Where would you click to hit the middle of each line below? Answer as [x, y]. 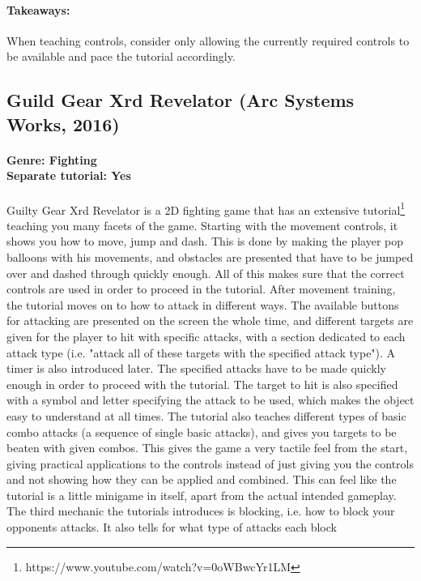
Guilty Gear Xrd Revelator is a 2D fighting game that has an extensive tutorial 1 [206, 208]
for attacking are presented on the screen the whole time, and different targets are [210, 320]
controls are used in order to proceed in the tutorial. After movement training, [201, 289]
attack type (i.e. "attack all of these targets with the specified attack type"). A [201, 352]
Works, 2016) [63, 124]
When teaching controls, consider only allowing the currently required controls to [208, 40]
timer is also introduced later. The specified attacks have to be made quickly [196, 368]
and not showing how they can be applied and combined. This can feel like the [202, 479]
